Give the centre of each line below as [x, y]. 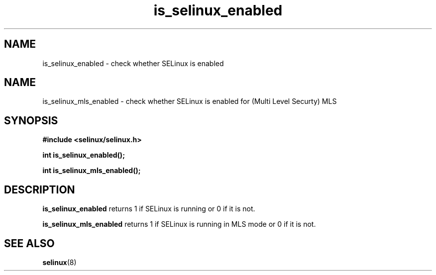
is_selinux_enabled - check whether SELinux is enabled [133, 63]
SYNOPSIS [31, 120]
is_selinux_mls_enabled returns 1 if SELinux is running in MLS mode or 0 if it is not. [179, 224]
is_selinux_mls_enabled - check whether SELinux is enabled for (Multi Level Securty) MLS [190, 101]
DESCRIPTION [40, 189]
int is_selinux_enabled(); [84, 155]
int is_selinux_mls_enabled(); [92, 171]
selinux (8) [59, 262]
